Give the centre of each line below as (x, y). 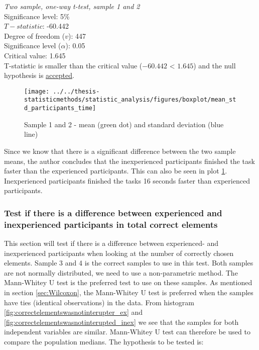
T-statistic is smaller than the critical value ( (73, 65)
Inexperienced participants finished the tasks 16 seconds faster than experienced (127, 180)
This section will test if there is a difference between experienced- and (111, 243)
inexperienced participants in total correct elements (111, 224)
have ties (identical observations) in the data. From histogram (99, 302)
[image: (37, 91)
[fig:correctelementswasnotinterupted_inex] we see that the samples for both (121, 322)
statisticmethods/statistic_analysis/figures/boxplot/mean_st (130, 100)
